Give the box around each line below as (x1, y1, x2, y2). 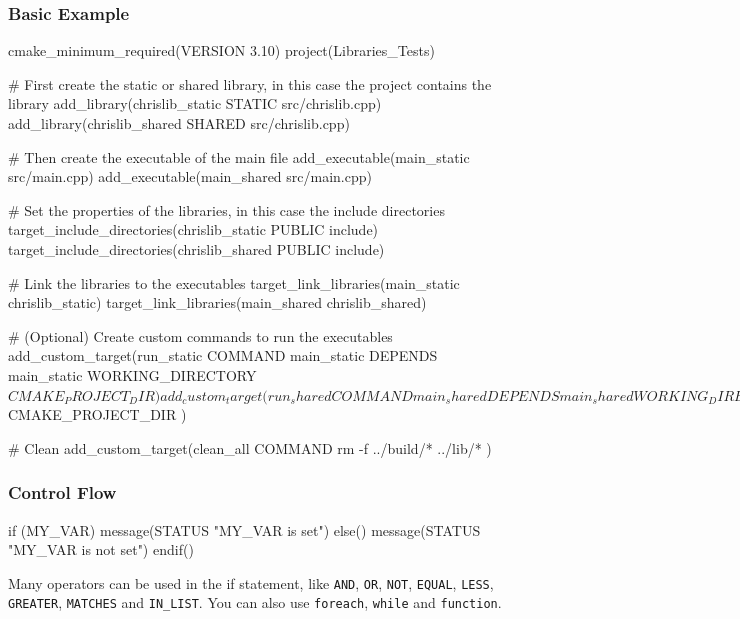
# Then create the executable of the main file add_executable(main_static (8, 146, 470, 167)
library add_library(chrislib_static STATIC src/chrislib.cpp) (8, 93, 382, 114)
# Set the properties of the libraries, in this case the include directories (8, 199, 445, 220)
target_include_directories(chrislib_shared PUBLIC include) (8, 238, 385, 259)
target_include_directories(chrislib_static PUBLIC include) (8, 219, 379, 240)
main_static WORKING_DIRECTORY (8, 364, 257, 385)
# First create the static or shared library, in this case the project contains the (8, 73, 492, 94)
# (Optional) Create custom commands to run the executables (8, 325, 393, 346)
